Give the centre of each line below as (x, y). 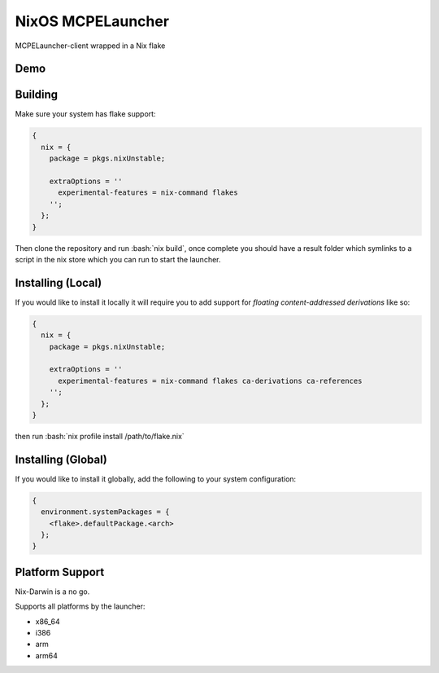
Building (37, 95)
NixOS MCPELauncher (92, 21)
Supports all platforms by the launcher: (80, 606)
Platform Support (60, 572)
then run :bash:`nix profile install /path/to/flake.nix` (100, 436)
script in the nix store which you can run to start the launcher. (118, 259)
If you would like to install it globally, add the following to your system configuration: (156, 479)
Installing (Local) (59, 282)
